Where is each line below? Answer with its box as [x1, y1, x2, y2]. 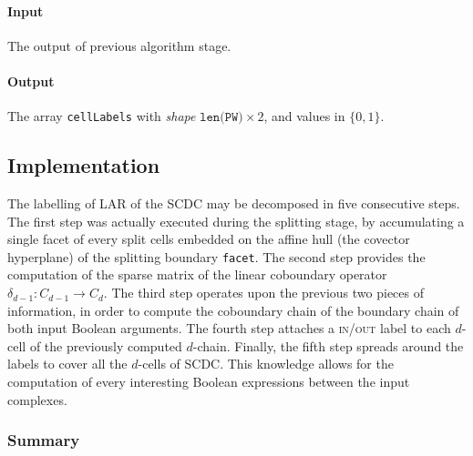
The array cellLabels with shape [7, 106, 196, 126]
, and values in [263, 106, 345, 126]
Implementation [7, 151, 160, 179]
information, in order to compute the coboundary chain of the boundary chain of [7, 300, 459, 319]
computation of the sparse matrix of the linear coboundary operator [7, 265, 387, 284]
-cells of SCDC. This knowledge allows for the [138, 354, 394, 373]
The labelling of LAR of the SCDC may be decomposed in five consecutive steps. [7, 194, 460, 213]
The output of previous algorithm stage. [7, 35, 231, 55]
